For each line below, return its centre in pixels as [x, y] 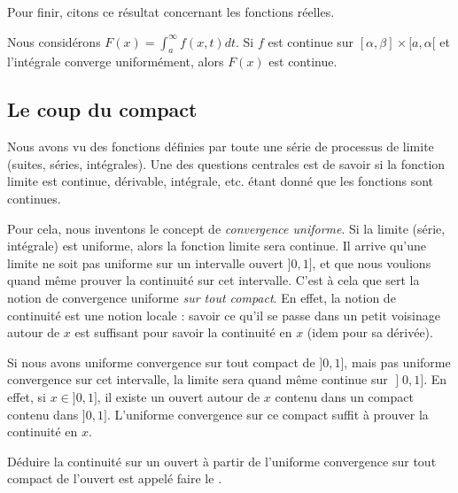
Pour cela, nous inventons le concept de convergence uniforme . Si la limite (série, [226, 228]
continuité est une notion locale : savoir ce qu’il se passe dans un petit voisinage [224, 315]
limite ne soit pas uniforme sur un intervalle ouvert [145, 262]
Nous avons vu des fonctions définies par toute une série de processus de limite [221, 146]
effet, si [27, 396]
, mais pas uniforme [397, 362]
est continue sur [311, 41]
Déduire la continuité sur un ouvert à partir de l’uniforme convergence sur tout [222, 461]
